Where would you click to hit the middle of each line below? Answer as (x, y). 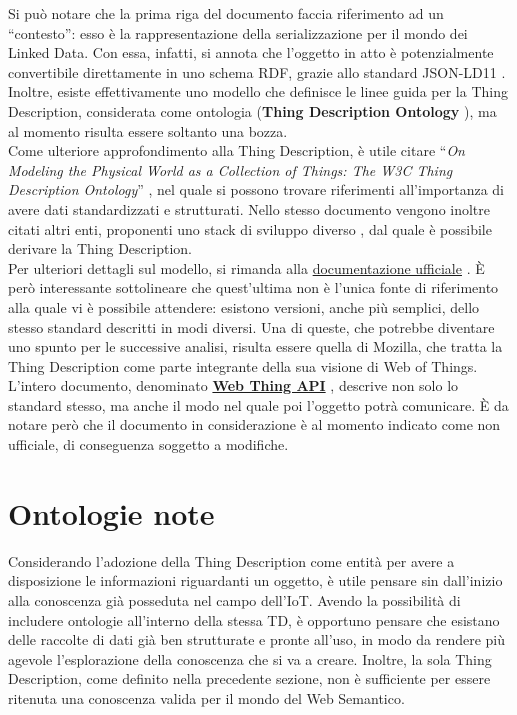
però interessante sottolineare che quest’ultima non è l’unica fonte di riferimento (253, 287)
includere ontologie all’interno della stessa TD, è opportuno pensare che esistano (254, 619)
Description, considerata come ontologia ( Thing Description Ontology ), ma (252, 110)
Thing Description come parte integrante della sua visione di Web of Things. (243, 365)
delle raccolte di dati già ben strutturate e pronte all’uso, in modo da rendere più (257, 639)
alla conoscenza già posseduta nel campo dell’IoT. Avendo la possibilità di (234, 599)
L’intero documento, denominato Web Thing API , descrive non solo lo (233, 385)
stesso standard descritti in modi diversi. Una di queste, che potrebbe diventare (251, 326)
